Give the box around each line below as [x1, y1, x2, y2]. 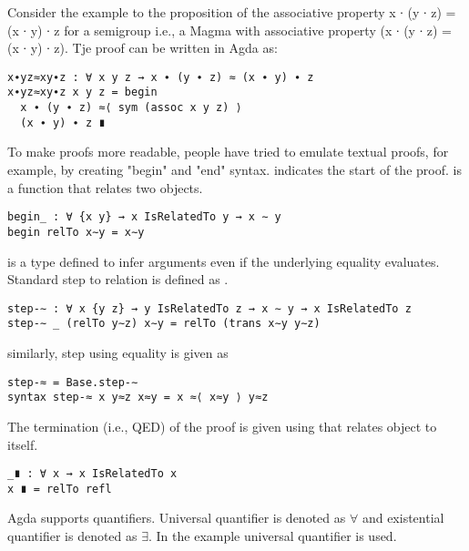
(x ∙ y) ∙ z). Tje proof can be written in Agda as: [7, 38, 278, 57]
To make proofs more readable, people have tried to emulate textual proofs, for [7, 142, 449, 161]
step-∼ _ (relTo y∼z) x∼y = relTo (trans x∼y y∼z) [7, 317, 321, 331]
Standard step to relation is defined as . [7, 270, 229, 289]
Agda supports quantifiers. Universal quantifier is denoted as [7, 508, 346, 527]
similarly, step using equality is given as [7, 343, 229, 362]
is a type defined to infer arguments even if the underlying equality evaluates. [7, 251, 440, 270]
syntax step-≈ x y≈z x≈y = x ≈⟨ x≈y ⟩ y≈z [7, 391, 269, 404]
